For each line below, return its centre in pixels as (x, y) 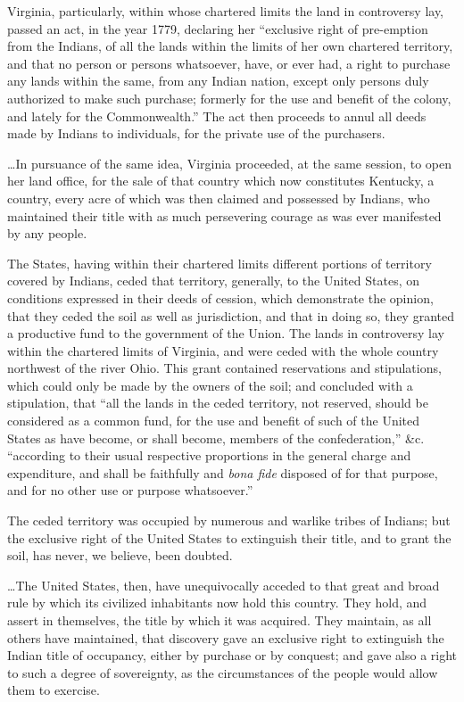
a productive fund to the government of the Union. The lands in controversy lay (226, 333)
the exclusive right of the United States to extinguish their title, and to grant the (229, 537)
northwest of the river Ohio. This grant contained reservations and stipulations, (224, 368)
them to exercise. (54, 690)
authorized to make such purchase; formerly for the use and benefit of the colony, (229, 98)
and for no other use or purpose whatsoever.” (130, 490)
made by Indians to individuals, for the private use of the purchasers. (196, 133)
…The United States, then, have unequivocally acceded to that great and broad (224, 585)
